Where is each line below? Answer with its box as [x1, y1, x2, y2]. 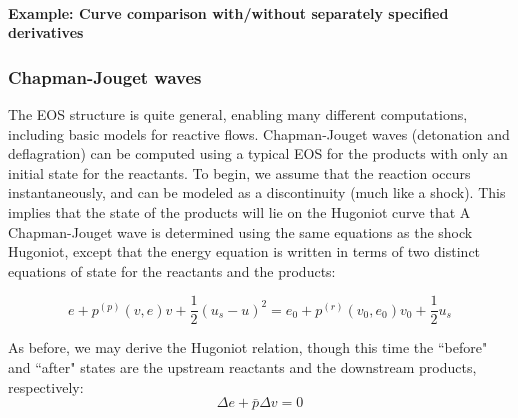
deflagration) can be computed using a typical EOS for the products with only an [8, 143, 508, 164]
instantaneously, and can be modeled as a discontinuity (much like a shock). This [8, 182, 506, 203]
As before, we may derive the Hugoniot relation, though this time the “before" [8, 337, 488, 358]
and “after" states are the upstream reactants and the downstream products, [8, 357, 477, 377]
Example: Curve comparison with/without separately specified [8, 2, 449, 23]
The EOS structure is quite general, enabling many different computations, [8, 104, 468, 124]
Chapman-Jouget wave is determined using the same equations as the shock [8, 221, 473, 242]
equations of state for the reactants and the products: [8, 260, 336, 281]
